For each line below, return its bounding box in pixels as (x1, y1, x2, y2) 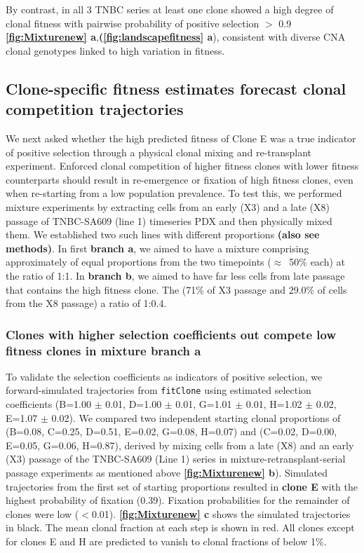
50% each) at (289, 254, 346, 269)
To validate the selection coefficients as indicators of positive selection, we (6, 369, 323, 383)
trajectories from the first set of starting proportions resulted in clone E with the (6, 479, 358, 493)
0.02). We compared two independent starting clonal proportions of (51, 410, 341, 425)
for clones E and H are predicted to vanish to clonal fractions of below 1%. (6, 534, 327, 549)
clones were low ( (6, 506, 79, 521)
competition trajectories (6, 98, 184, 120)
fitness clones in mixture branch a (6, 341, 201, 359)
